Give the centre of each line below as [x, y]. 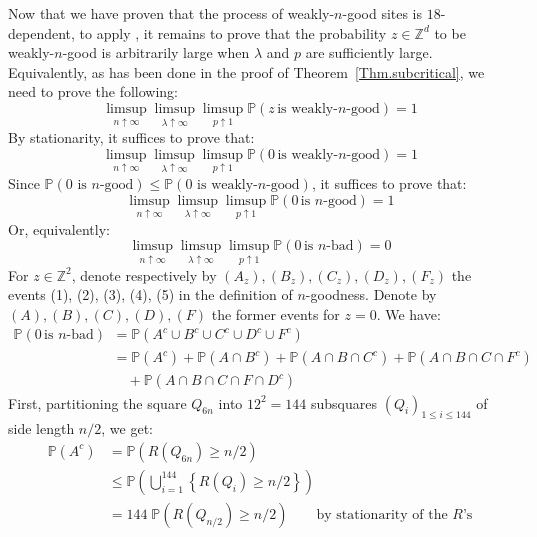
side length [41, 428]
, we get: [127, 428]
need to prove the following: [93, 91]
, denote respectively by [144, 274]
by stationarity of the [382, 514]
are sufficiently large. [369, 52]
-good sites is [382, 13]
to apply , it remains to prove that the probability [233, 32]
